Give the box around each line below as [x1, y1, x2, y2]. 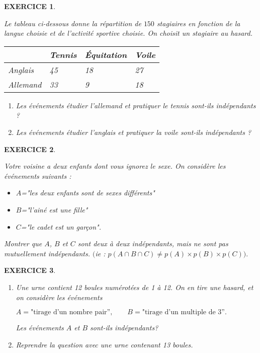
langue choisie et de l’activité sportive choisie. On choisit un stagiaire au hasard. [4, 28, 253, 38]
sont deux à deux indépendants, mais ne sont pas [77, 238, 228, 249]
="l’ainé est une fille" [21, 204, 88, 215]
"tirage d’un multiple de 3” [142, 309, 225, 316]
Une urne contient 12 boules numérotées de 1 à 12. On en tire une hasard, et [16, 281, 253, 292]
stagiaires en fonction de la [156, 18, 240, 28]
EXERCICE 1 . [4, 1, 56, 11]
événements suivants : [4, 170, 71, 181]
